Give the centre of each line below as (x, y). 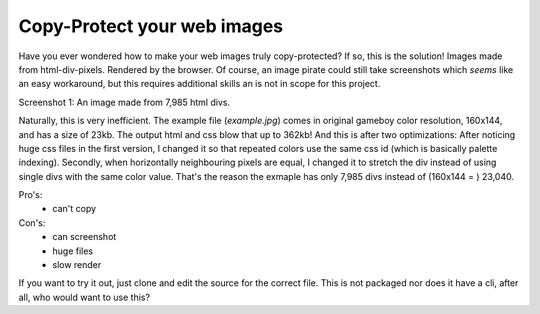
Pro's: (30, 195)
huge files (73, 251)
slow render (77, 265)
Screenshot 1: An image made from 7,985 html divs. (124, 102)
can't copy (74, 209)
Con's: (32, 222)
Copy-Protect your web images (151, 26)
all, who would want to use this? (84, 297)
